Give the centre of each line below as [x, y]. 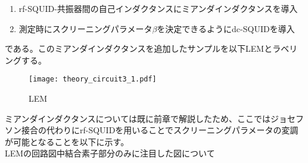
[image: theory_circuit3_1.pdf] [93, 79]
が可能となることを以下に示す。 [67, 141]
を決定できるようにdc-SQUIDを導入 [226, 28]
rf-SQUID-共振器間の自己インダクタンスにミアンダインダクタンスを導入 [158, 8]
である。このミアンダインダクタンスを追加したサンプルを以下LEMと [139, 48]
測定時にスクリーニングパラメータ [85, 28]
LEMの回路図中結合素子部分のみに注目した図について [110, 153]
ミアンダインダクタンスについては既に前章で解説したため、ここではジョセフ [154, 118]
